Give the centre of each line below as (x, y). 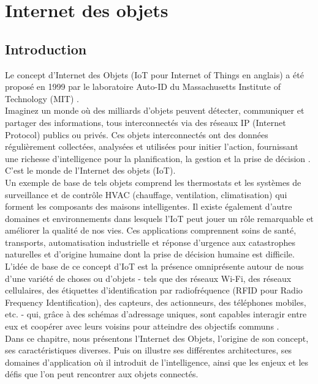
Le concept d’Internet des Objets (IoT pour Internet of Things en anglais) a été (154, 74)
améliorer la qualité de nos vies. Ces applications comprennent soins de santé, (151, 230)
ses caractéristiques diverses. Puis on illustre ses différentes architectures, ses (149, 350)
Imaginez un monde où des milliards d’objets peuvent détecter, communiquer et (155, 110)
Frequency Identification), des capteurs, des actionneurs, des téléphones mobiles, (156, 302)
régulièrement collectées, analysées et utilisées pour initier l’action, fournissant (152, 146)
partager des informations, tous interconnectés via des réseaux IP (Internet (146, 122)
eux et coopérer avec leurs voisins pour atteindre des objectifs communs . (142, 326)
